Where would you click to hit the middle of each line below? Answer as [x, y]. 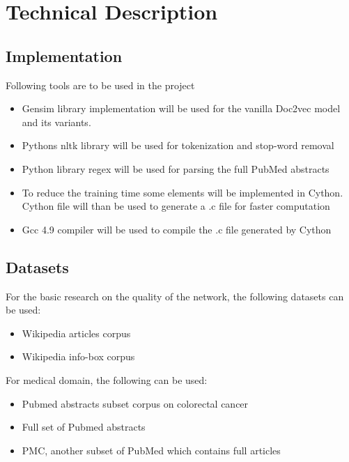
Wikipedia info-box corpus [78, 356]
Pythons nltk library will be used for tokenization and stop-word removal [178, 145]
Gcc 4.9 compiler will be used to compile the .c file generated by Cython [177, 229]
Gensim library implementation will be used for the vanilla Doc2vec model [181, 108]
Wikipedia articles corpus [76, 333]
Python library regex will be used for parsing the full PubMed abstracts [176, 168]
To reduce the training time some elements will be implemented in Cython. [183, 192]
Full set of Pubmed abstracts [84, 427]
